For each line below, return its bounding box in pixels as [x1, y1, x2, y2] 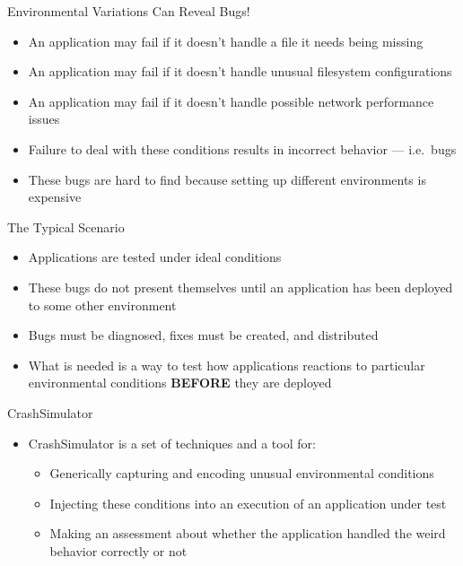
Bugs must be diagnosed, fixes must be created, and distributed [28, 326, 379, 344]
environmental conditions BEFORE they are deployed [28, 373, 332, 392]
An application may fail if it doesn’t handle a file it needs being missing [28, 31, 424, 50]
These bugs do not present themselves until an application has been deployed [28, 277, 453, 296]
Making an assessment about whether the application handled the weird [49, 524, 446, 543]
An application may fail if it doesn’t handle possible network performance [28, 91, 434, 110]
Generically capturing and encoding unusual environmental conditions [49, 464, 434, 483]
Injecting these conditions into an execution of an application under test [49, 493, 447, 512]
